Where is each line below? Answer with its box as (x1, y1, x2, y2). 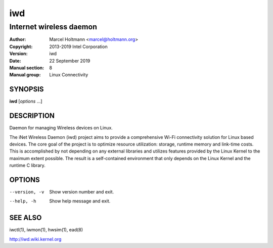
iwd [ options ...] (9, 98, 42, 105)
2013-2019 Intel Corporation (49, 43, 108, 49)
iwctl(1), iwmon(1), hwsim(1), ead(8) (9, 227, 83, 233)
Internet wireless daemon (9, 22, 97, 31)
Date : (9, 58, 21, 64)
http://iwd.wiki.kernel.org (9, 236, 62, 242)
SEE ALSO (9, 214, 42, 222)
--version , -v (9, 189, 44, 195)
